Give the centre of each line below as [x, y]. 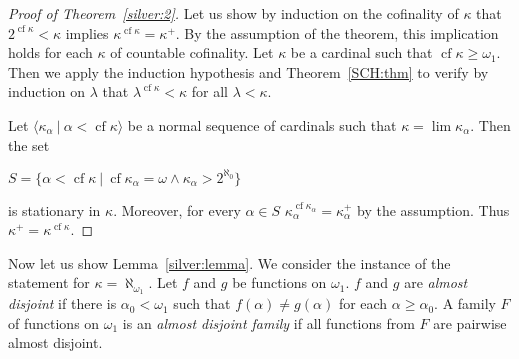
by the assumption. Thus [433, 209]
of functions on [54, 322]
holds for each [50, 52]
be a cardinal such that [361, 52]
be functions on [279, 282]
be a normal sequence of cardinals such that [262, 124]
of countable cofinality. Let [192, 52]
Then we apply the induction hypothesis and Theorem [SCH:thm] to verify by [248, 71]
